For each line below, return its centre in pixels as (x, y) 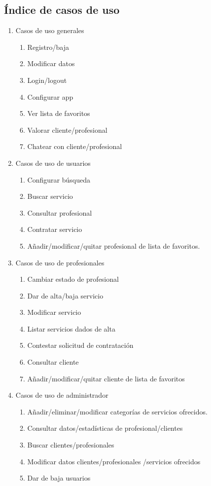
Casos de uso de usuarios (53, 163)
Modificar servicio (54, 312)
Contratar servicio (55, 229)
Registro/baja (48, 47)
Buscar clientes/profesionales (71, 445)
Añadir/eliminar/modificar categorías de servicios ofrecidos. (117, 411)
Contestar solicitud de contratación (80, 345)
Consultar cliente (53, 362)
